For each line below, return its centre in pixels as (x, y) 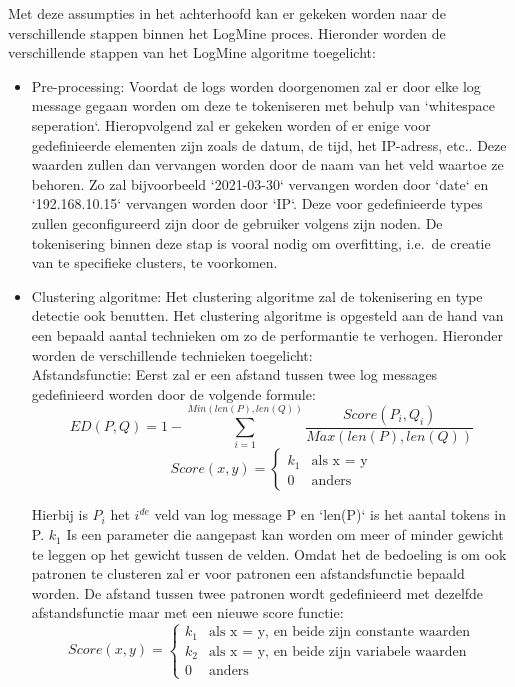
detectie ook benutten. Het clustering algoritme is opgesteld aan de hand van (267, 315)
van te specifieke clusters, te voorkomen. (154, 262)
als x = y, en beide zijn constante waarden (340, 632)
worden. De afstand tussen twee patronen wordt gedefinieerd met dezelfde (257, 592)
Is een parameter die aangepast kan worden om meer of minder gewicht (285, 534)
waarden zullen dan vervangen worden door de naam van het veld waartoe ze (267, 164)
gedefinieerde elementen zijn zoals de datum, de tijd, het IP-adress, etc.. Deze (269, 144)
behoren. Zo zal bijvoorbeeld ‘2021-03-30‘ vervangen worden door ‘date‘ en (260, 183)
